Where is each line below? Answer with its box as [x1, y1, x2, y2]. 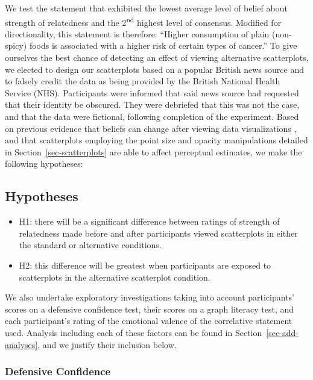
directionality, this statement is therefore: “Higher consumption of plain [5, 27, 270, 40]
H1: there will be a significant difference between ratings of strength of [19, 215, 280, 228]
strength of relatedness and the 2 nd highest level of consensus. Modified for [5, 14, 282, 28]
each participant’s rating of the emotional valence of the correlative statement [5, 314, 292, 327]
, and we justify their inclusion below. [37, 338, 177, 350]
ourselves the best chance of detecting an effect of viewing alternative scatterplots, [5, 51, 309, 64]
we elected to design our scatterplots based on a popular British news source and [5, 63, 304, 75]
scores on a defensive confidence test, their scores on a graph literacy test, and [5, 302, 294, 315]
